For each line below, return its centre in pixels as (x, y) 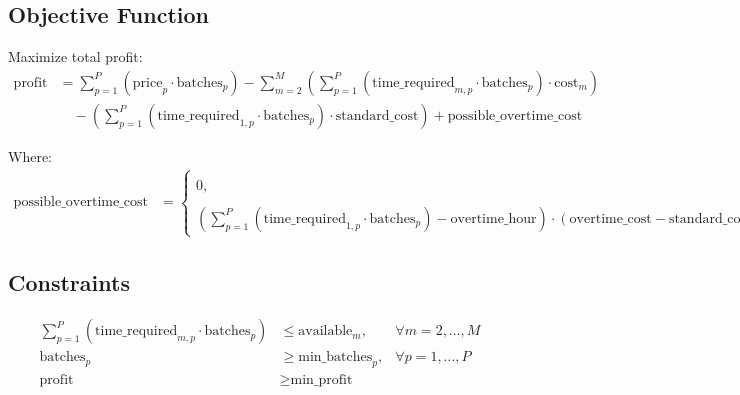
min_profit (321, 380)
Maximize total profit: (75, 56)
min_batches (335, 357)
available (325, 331)
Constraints (69, 282)
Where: (30, 155)
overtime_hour (493, 218)
